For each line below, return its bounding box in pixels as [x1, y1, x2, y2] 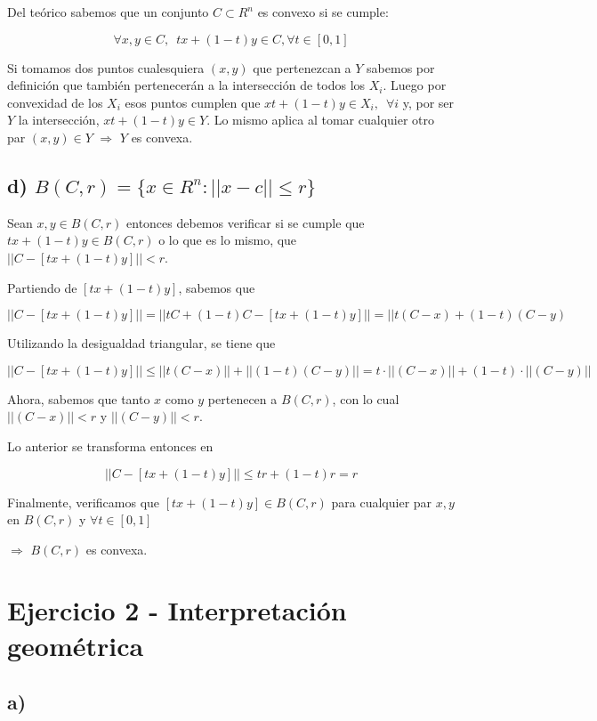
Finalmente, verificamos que [7, 492, 160, 511]
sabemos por [367, 58, 435, 77]
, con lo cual [332, 389, 399, 408]
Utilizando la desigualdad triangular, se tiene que [7, 334, 276, 352]
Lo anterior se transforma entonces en [7, 436, 214, 455]
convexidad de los [7, 93, 103, 111]
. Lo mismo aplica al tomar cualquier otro [206, 110, 435, 129]
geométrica [7, 627, 144, 663]
